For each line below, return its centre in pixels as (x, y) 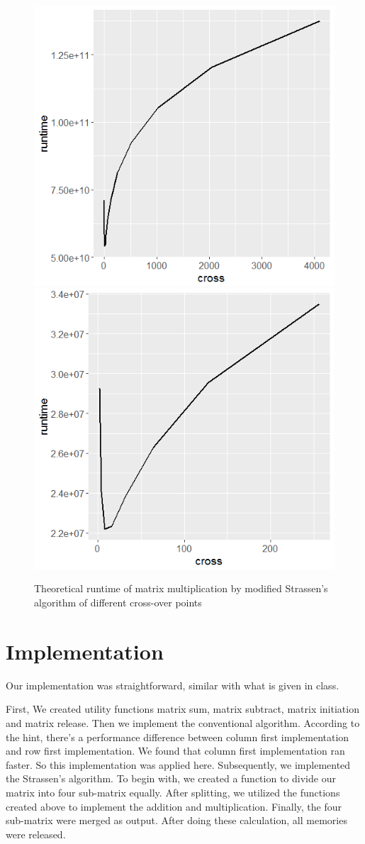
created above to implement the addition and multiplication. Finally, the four (174, 806)
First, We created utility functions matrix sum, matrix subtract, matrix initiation (182, 709)
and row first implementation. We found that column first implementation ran (175, 751)
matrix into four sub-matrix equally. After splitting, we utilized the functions (173, 792)
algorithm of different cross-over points (118, 603)
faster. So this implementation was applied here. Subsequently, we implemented (178, 764)
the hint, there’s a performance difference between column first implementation (178, 737)
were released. (36, 834)
